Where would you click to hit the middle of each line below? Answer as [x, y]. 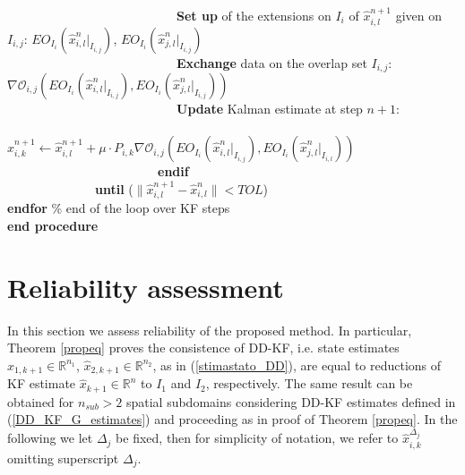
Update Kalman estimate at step [270, 108]
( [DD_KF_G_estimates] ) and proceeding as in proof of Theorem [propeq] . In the [232, 419]
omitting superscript [63, 458]
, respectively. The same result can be [309, 383]
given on [419, 15]
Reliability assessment [146, 287]
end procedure [53, 225]
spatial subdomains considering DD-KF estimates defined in [291, 401]
